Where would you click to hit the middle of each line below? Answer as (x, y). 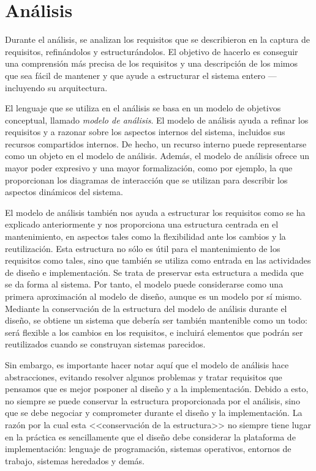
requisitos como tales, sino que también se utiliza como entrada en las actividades (158, 260)
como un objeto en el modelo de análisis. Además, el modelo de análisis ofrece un (157, 156)
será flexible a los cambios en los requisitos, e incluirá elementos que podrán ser (154, 332)
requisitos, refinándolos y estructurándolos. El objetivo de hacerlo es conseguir (152, 51)
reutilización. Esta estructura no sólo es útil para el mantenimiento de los (143, 248)
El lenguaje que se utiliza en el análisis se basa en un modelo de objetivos (143, 108)
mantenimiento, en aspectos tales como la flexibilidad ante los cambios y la (145, 236)
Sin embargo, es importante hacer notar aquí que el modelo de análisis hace (147, 364)
